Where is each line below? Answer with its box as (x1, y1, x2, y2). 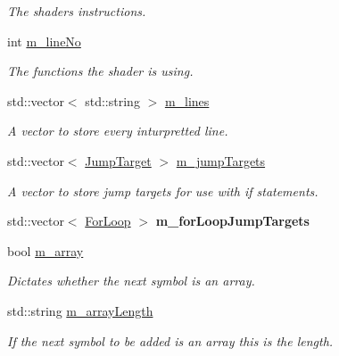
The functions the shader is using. (7, 62, 194, 80)
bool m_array (7, 241, 84, 260)
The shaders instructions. (7, 2, 146, 20)
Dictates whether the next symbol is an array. (7, 271, 255, 290)
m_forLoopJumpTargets (155, 211, 310, 230)
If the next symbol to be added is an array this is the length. (7, 331, 334, 350)
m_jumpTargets (176, 151, 266, 170)
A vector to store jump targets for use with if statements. (7, 181, 318, 200)
